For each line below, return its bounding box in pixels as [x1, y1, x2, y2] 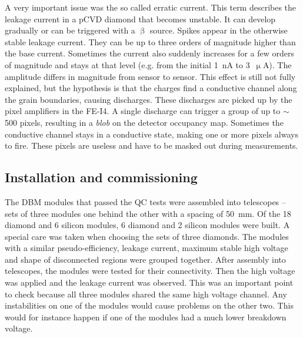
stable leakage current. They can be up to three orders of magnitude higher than [5, 35, 296, 48]
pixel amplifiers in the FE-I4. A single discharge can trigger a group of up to [5, 105, 281, 117]
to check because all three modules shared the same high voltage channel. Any [5, 287, 287, 300]
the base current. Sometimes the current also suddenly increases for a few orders [5, 47, 294, 59]
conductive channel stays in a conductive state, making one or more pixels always [5, 128, 298, 140]
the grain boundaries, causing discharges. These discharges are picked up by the [5, 93, 292, 105]
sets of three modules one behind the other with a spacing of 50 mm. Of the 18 [5, 207, 291, 219]
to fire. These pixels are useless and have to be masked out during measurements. [5, 139, 298, 152]
